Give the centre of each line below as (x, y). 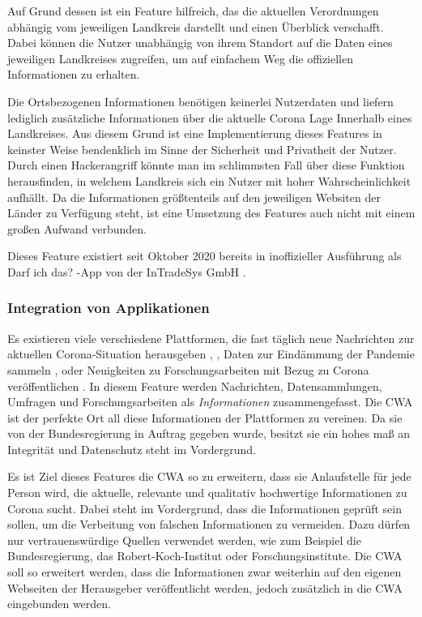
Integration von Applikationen (109, 308)
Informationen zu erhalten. (74, 74)
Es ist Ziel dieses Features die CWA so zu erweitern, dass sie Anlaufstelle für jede (209, 476)
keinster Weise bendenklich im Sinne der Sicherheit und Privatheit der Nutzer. (202, 149)
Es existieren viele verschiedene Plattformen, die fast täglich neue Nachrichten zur (211, 338)
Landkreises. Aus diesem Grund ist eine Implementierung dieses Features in (195, 133)
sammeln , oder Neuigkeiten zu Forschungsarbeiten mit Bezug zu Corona (188, 369)
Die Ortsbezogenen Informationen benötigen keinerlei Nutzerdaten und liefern (200, 101)
